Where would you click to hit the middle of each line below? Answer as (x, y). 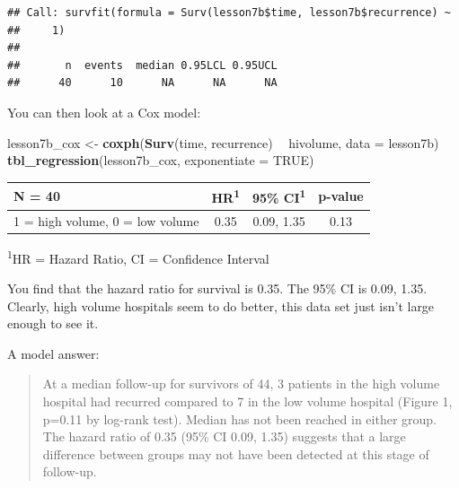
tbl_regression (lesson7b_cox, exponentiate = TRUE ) (161, 160)
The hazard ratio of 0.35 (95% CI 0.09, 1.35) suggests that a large (224, 436)
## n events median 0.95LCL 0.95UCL (142, 65)
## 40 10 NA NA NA (142, 83)
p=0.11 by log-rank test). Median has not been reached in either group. (240, 418)
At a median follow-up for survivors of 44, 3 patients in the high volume (241, 383)
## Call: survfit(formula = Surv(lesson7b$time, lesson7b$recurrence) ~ (229, 13)
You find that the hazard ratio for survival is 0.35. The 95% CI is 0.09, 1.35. (217, 288)
